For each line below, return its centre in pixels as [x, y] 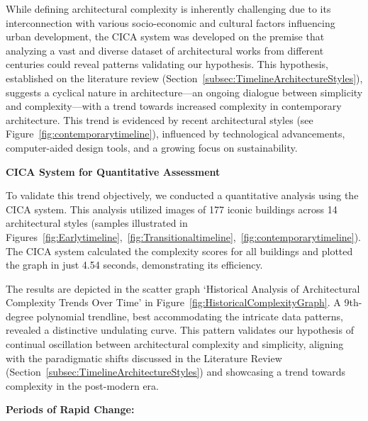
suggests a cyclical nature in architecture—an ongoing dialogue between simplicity [184, 92]
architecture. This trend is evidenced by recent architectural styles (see [160, 119]
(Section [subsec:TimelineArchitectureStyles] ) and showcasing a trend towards [175, 372]
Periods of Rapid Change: [70, 409]
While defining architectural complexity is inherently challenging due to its [168, 9]
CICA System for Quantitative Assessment [113, 171]
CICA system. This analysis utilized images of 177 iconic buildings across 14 [172, 209]
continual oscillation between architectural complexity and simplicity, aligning [175, 344]
